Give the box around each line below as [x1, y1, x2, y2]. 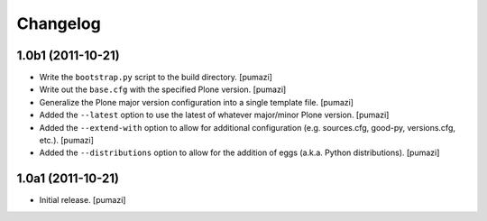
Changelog [16, 14, 101, 33]
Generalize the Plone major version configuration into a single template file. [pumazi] [39, 97, 354, 107]
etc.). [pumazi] [39, 135, 95, 146]
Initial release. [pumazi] [39, 195, 126, 206]
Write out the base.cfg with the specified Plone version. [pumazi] [39, 84, 287, 95]
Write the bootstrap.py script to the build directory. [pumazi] [39, 72, 272, 83]
